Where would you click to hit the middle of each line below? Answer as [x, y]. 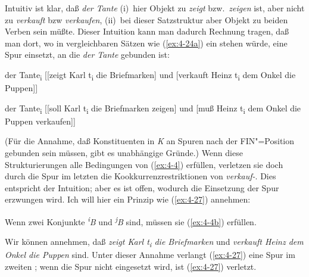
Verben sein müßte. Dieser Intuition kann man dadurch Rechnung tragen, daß [147, 31]
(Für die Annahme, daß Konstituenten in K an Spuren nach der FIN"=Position [150, 141]
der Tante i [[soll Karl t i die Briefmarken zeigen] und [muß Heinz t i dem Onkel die [153, 108]
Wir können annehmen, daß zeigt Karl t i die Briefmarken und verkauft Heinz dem [154, 242]
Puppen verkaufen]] [40, 121]
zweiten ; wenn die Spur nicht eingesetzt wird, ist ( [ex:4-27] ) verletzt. [131, 266]
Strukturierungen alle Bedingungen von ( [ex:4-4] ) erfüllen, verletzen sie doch [144, 164]
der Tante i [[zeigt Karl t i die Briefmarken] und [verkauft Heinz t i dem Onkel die [150, 75]
